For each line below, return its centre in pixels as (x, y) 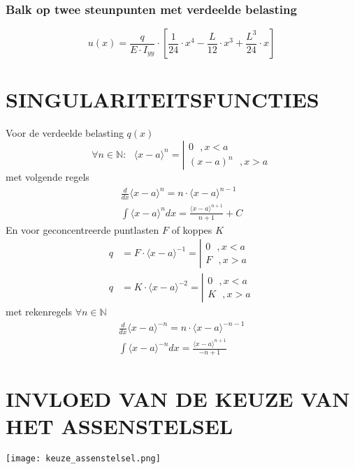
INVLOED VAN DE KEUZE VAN (178, 399)
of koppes (192, 229)
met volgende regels (48, 176)
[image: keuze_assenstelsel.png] (83, 459)
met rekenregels (39, 312)
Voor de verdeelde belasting (65, 133)
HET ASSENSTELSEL (119, 426)
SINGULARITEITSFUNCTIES (162, 99)
